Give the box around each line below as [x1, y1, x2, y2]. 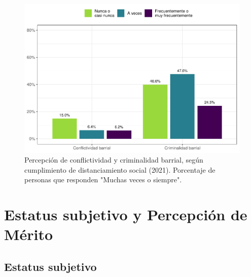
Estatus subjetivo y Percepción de [4, 204, 247, 225]
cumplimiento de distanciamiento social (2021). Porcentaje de [24, 164, 216, 175]
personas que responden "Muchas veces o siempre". [24, 174, 182, 185]
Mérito [4, 224, 53, 245]
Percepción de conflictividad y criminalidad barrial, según [24, 154, 203, 165]
